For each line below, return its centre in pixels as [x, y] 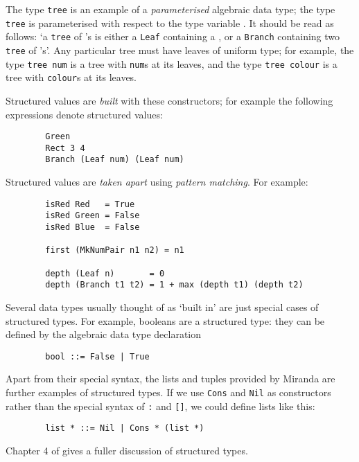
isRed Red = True [90, 204]
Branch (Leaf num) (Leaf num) [115, 160]
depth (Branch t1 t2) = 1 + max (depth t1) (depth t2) [174, 285]
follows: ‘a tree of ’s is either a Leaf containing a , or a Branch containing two [173, 36]
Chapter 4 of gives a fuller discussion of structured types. [127, 450]
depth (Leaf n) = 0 [105, 273]
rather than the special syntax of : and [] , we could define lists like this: [160, 406]
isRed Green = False [93, 216]
